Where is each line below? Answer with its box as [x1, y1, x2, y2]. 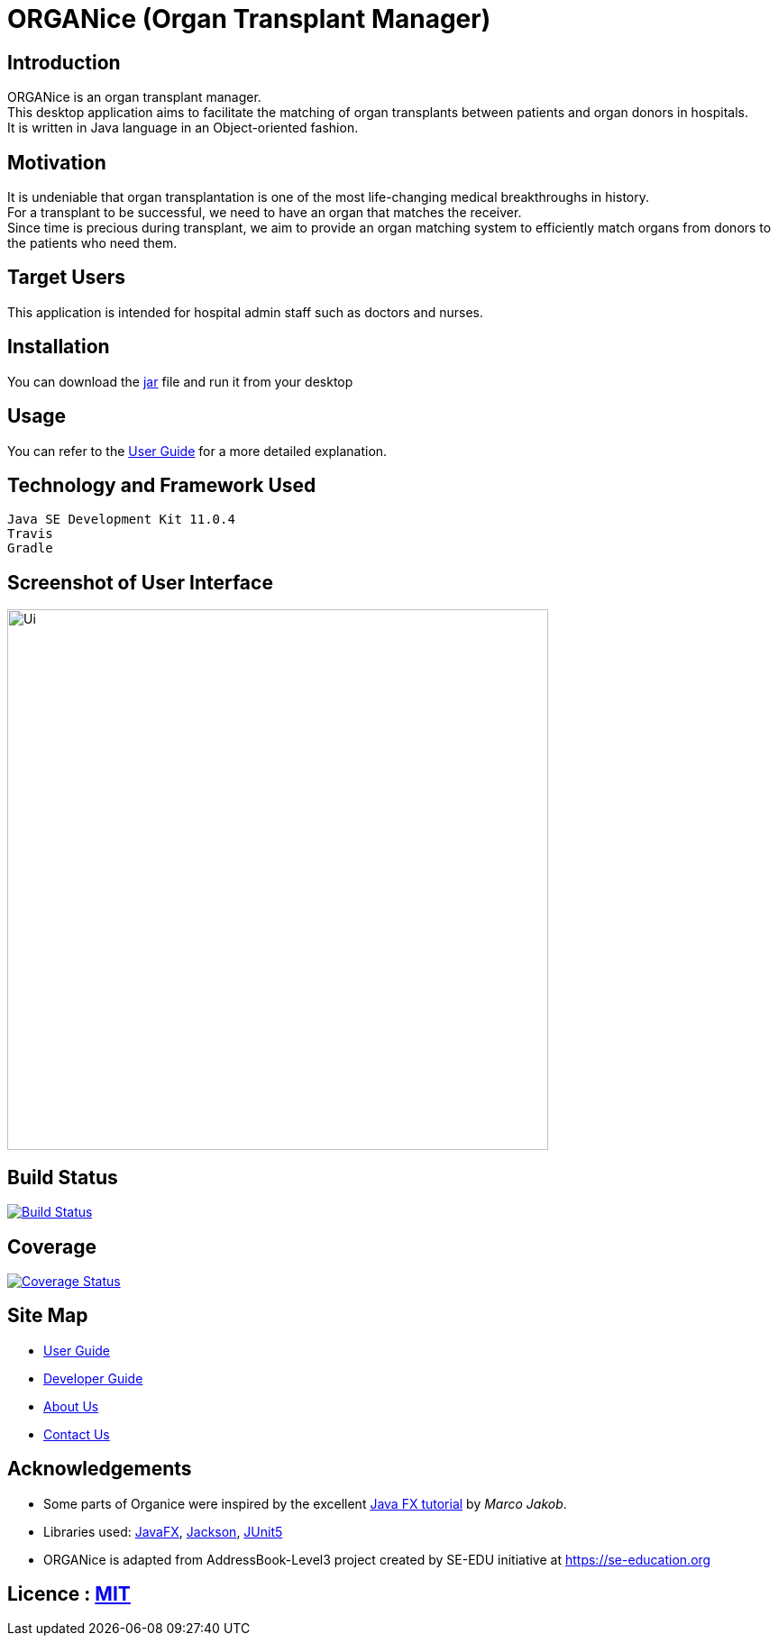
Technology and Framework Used [7, 473, 316, 497]
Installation [7, 335, 110, 359]
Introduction [7, 50, 121, 74]
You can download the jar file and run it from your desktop [7, 373, 353, 389]
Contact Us [43, 1426, 110, 1442]
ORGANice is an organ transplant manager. [7, 89, 261, 105]
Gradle [7, 541, 53, 556]
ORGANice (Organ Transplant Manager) [7, 4, 491, 34]
